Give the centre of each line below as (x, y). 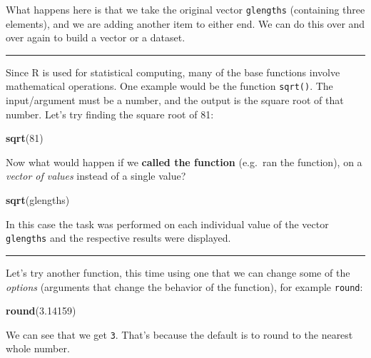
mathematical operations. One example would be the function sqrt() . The (169, 86)
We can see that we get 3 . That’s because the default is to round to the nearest (179, 334)
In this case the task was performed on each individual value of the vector (167, 224)
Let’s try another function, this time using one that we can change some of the (178, 272)
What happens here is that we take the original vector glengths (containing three (185, 9)
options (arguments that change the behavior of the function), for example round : (184, 286)
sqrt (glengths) (38, 200)
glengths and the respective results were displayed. (118, 238)
